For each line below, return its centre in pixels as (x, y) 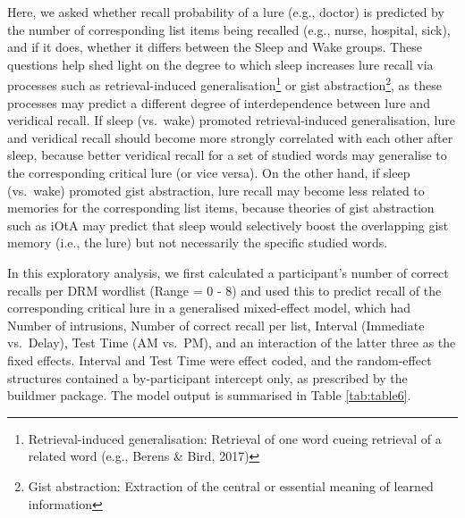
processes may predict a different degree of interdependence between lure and (219, 102)
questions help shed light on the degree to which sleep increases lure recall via (220, 64)
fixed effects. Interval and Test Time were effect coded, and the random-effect (220, 359)
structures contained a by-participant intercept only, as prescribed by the (207, 377)
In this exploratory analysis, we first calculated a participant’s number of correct (228, 272)
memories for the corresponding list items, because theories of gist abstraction (221, 208)
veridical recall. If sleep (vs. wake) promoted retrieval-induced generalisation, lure (232, 120)
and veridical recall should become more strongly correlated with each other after (230, 137)
